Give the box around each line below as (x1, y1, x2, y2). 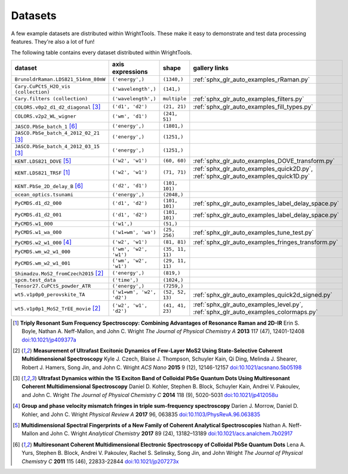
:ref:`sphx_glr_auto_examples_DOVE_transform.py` (193, 156, 335, 165)
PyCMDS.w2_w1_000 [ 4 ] (14, 238, 72, 246)
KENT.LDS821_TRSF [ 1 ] (14, 168, 70, 176)
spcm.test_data (14, 276, 56, 283)
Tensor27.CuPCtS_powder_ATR (14, 282, 91, 289)
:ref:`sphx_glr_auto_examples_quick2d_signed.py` (193, 290, 332, 298)
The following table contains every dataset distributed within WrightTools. (11, 49, 192, 56)
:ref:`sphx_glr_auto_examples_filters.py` (193, 94, 304, 103)
